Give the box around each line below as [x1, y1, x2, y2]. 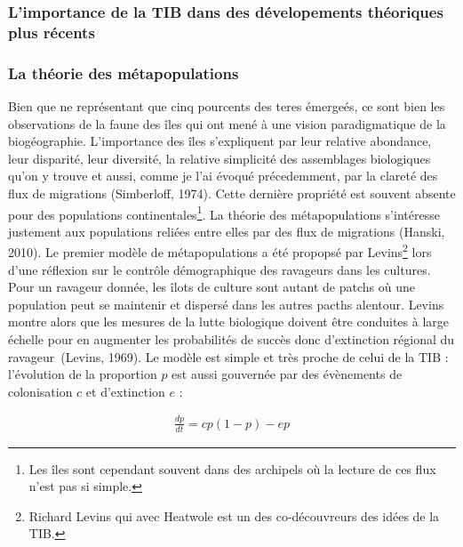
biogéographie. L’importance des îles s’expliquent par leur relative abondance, [8, 132, 432, 150]
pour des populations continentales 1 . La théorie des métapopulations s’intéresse [8, 202, 440, 223]
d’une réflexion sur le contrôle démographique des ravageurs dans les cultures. [8, 260, 431, 278]
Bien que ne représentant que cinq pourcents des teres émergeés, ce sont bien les [8, 96, 445, 115]
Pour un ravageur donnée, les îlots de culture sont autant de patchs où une [8, 278, 415, 296]
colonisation [8, 382, 73, 400]
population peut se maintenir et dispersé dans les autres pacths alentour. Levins [8, 294, 444, 313]
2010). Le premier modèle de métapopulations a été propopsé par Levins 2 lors [8, 240, 432, 261]
